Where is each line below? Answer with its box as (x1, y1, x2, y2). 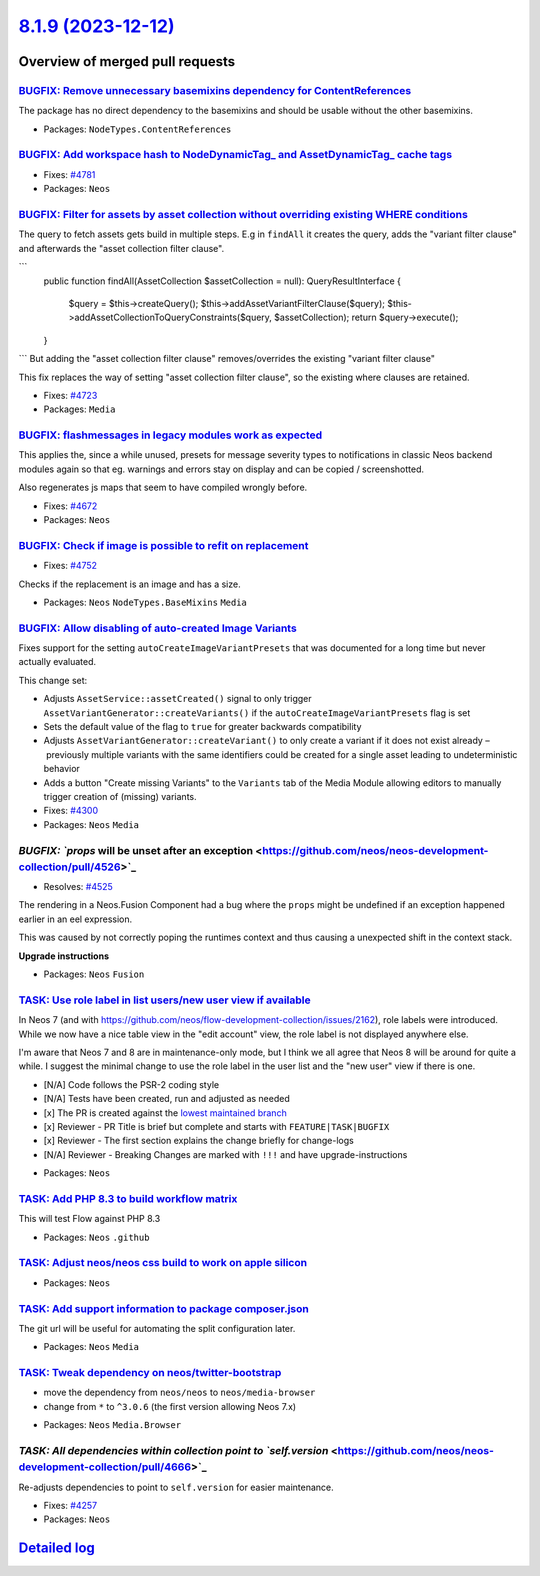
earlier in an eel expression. (18, 913, 133, 925)
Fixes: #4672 (43, 500, 98, 512)
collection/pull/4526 (18, 860, 121, 874)
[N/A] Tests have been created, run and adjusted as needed (43, 1093, 290, 1105)
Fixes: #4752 (43, 560, 98, 572)
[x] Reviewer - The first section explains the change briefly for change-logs (43, 1135, 354, 1147)
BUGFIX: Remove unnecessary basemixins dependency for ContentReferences (18, 83, 412, 97)
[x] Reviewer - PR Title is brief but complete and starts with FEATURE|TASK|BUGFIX (43, 1120, 390, 1132)
